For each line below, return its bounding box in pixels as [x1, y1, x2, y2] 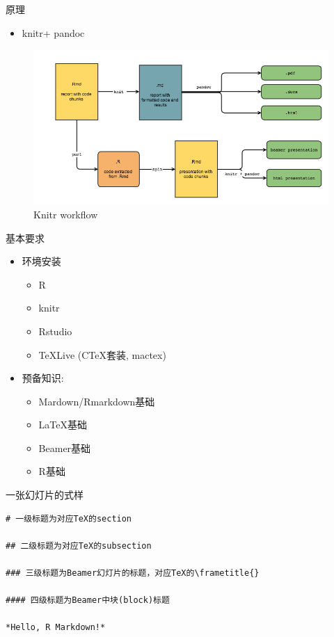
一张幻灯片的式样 [6, 487, 83, 502]
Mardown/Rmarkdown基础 [38, 394, 155, 408]
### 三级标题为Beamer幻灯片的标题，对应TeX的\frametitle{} [6, 568, 260, 579]
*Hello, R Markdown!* [6, 622, 106, 633]
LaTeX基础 [38, 417, 88, 432]
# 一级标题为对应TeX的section [6, 513, 132, 524]
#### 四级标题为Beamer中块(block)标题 [6, 595, 170, 606]
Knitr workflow [33, 207, 98, 221]
